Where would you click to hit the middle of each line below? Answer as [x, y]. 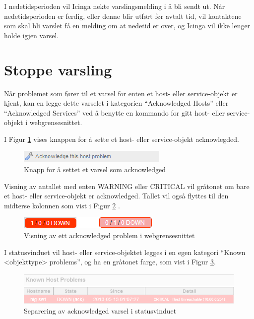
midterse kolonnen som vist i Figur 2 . [62, 205]
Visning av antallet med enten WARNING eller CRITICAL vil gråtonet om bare [127, 186]
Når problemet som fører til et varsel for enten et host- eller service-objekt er [121, 93]
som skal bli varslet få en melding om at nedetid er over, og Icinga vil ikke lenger [127, 26]
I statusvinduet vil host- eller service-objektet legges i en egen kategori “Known [125, 252]
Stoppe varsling [58, 69]
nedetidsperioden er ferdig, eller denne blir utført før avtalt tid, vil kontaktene [123, 16]
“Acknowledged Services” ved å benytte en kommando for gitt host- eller [115, 112]
